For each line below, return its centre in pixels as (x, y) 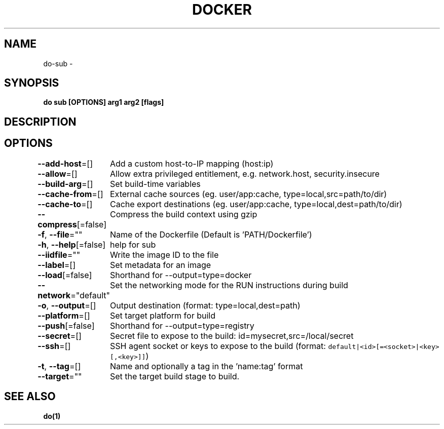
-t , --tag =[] (59, 366)
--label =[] (57, 265)
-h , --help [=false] (72, 244)
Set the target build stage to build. (175, 376)
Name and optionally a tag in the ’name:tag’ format (206, 366)
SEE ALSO (30, 397)
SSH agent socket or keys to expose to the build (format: (218, 346)
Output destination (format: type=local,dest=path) (205, 305)
